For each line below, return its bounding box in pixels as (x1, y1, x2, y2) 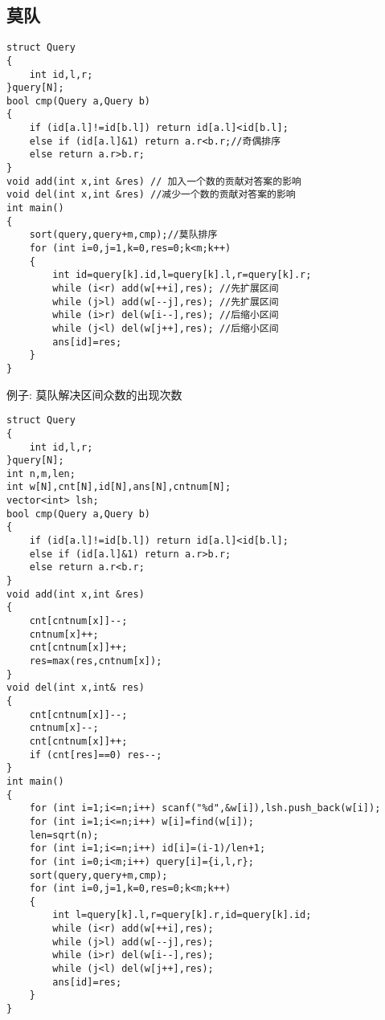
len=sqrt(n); (29, 829, 99, 841)
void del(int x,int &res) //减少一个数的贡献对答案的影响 (6, 189, 296, 201)
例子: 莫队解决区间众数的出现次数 (6, 386, 182, 402)
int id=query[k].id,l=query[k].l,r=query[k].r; (52, 269, 312, 281)
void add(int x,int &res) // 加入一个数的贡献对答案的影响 (6, 175, 301, 187)
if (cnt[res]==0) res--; (29, 749, 162, 761)
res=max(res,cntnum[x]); (29, 655, 162, 667)
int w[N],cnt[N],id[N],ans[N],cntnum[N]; (6, 481, 231, 493)
